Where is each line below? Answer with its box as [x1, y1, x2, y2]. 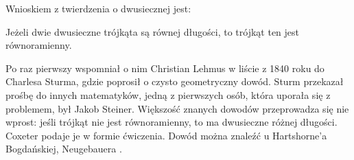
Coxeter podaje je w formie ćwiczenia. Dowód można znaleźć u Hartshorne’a [5, 128, 327, 142]
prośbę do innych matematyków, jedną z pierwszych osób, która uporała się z [5, 87, 331, 102]
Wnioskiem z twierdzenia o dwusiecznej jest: [5, 1, 191, 15]
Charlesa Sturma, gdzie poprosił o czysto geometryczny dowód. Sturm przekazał [5, 74, 344, 89]
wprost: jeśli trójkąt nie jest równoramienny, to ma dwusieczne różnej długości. [5, 115, 338, 129]
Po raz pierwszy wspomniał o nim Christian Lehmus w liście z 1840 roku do [5, 60, 324, 75]
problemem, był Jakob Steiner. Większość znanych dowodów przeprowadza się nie [5, 101, 349, 115]
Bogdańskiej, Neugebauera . [5, 141, 122, 156]
